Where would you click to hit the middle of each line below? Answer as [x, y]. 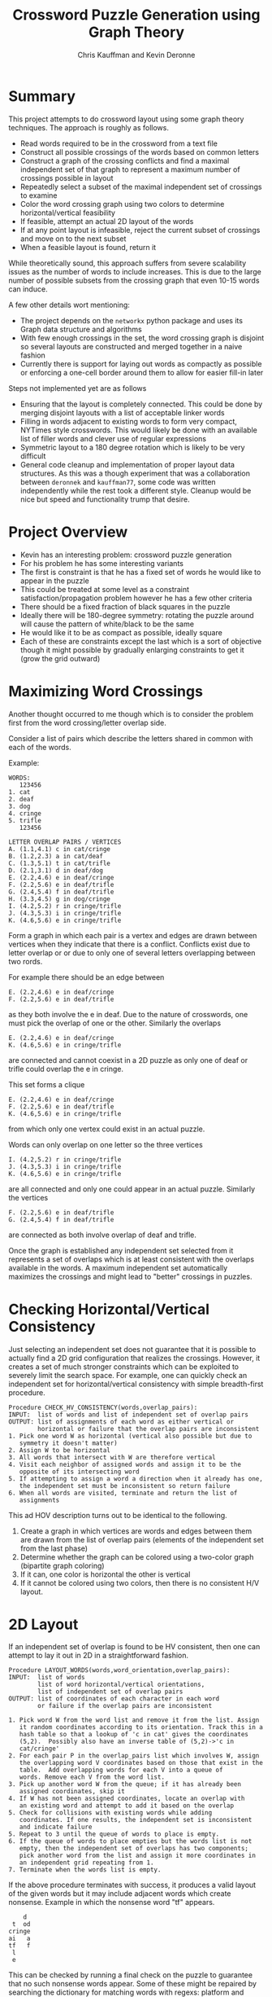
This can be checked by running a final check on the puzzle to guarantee [131, 1975]
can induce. [28, 289]
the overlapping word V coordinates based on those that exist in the [141, 1763]
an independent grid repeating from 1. [86, 1863]
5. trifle [25, 820]
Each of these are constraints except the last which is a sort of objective [141, 641]
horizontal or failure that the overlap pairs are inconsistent [149, 1429]
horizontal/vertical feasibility [68, 213]
